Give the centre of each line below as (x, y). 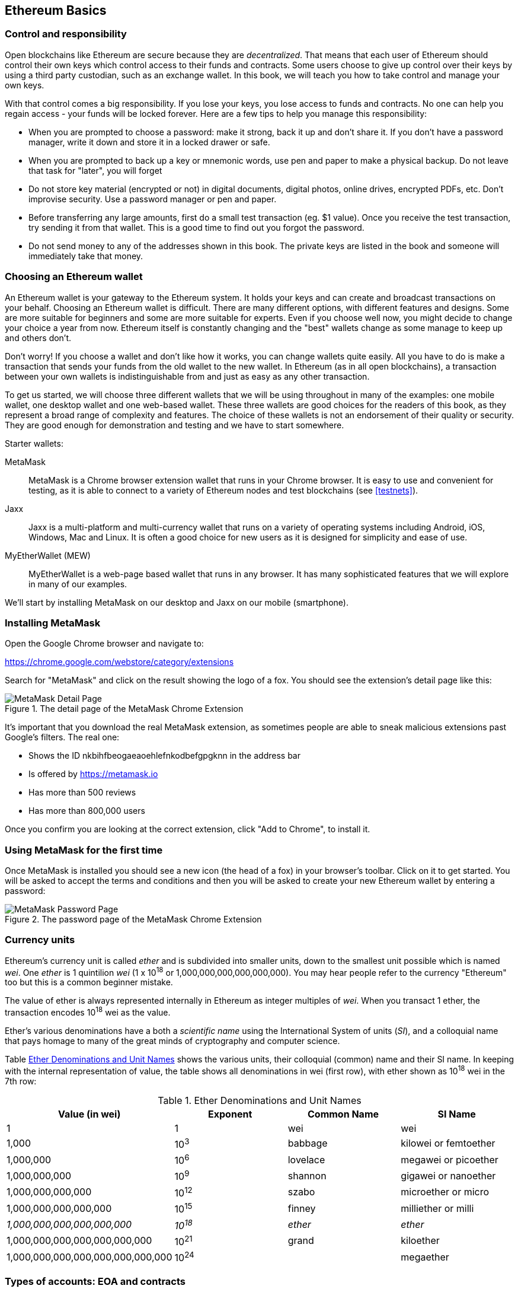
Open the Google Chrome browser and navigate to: (104, 644)
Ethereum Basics (56, 10)
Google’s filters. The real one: (62, 737)
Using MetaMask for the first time (84, 850)
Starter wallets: (34, 443)
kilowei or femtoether (448, 1143)
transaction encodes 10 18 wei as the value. (88, 1012)
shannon (307, 1176)
